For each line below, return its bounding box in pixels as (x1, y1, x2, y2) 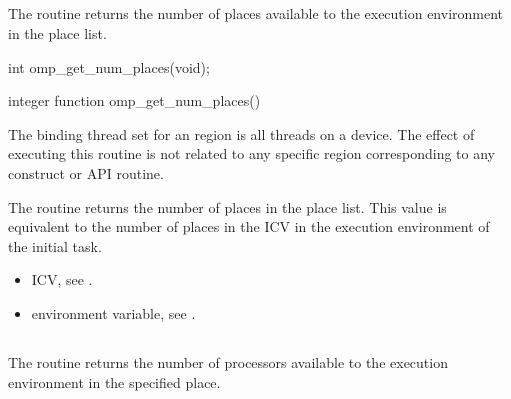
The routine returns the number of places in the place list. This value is (8, 196, 447, 217)
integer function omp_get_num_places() (8, 90, 261, 111)
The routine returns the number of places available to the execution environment (8, 3, 504, 24)
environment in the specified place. (8, 371, 221, 392)
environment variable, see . (31, 302, 196, 323)
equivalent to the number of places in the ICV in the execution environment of (8, 216, 490, 237)
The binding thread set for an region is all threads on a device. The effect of (8, 123, 475, 144)
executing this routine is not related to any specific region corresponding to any (8, 143, 496, 164)
